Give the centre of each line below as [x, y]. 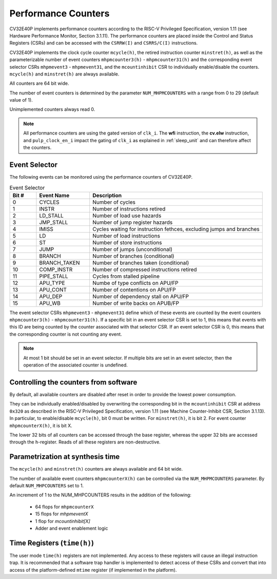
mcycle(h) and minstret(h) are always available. [64, 74]
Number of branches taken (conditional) [141, 263]
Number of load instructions [126, 236]
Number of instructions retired [129, 209]
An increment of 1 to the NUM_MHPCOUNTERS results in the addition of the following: [101, 495]
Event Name [54, 195]
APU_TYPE [52, 283]
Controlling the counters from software [73, 382]
